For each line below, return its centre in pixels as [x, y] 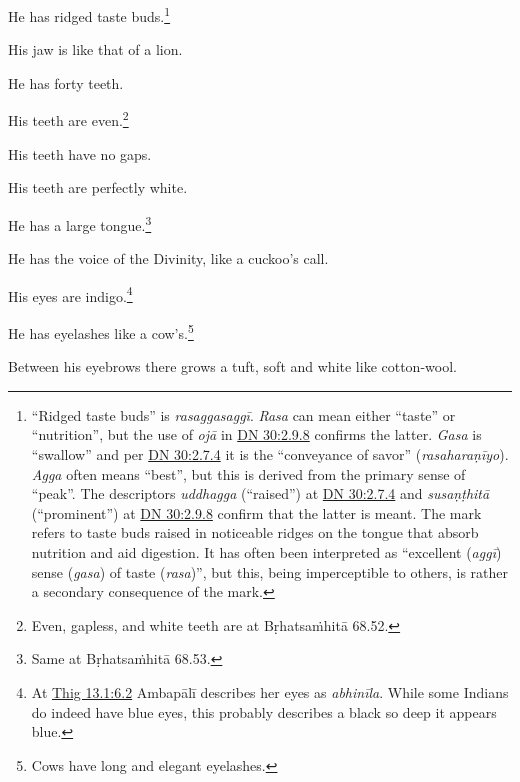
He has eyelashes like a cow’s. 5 [101, 331]
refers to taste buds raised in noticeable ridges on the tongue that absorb [255, 532]
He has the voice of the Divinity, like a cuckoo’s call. [168, 258]
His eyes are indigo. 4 [70, 294]
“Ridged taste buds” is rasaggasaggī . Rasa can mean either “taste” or [243, 414]
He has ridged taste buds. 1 [89, 14]
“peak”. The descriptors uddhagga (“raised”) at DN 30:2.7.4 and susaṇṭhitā [260, 493]
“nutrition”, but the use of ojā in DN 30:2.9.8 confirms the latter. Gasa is [256, 434]
